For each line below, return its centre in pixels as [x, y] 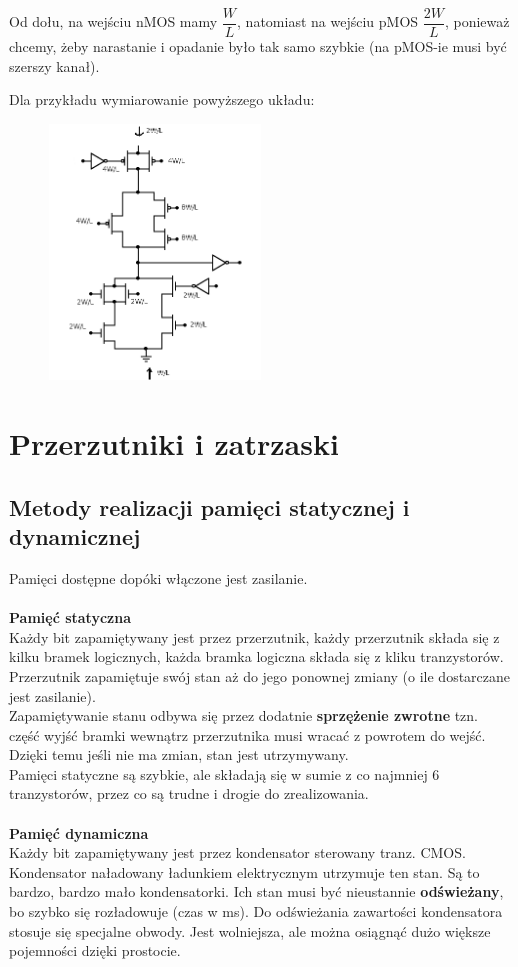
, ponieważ [477, 21]
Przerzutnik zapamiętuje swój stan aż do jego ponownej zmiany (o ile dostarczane [260, 675]
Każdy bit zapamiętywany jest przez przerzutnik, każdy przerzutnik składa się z [254, 636]
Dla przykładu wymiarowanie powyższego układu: [162, 99]
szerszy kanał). [54, 65]
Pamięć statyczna [70, 617]
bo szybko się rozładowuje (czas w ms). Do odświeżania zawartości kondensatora [256, 911]
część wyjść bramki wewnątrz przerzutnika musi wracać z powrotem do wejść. [247, 734]
